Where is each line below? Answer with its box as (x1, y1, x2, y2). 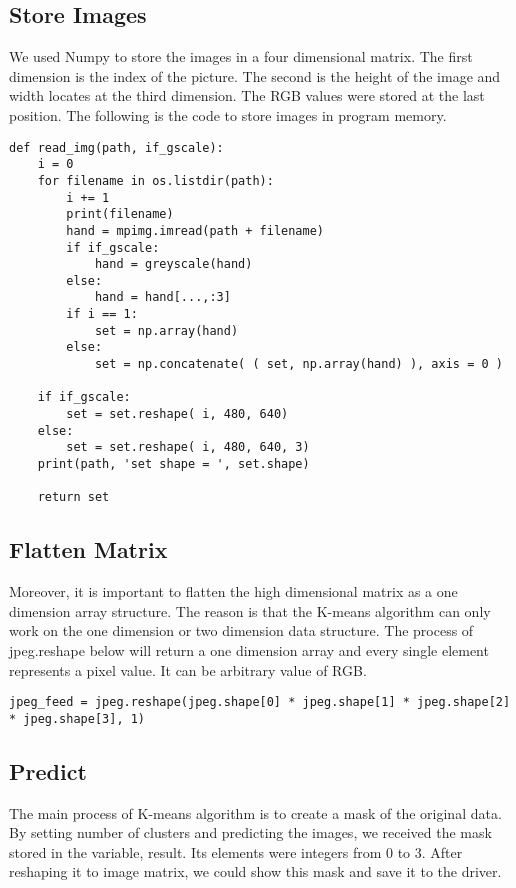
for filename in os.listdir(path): (37, 173, 274, 188)
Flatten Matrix (9, 534, 168, 565)
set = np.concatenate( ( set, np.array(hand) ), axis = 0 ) (94, 357, 503, 372)
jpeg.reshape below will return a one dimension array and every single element (9, 640, 489, 660)
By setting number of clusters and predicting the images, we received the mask (9, 822, 492, 843)
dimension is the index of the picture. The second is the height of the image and (9, 65, 501, 86)
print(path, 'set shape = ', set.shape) (37, 457, 310, 472)
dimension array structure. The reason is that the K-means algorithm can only (9, 600, 491, 621)
